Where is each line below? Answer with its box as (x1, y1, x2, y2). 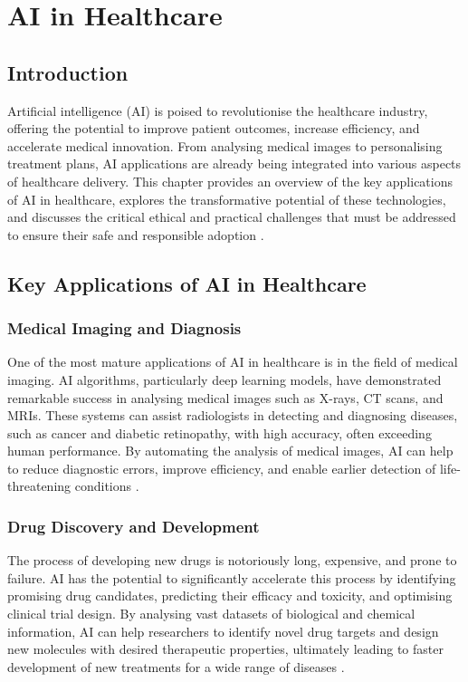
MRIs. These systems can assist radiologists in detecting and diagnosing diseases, (7, 406, 458, 425)
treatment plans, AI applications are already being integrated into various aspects (7, 154, 462, 173)
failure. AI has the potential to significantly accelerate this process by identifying (7, 568, 456, 587)
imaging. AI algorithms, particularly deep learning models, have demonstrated (7, 370, 442, 389)
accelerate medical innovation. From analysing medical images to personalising (7, 136, 443, 155)
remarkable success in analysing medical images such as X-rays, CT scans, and (7, 388, 444, 407)
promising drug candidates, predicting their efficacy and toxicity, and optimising (7, 586, 453, 605)
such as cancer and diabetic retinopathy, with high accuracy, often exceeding (7, 423, 432, 442)
